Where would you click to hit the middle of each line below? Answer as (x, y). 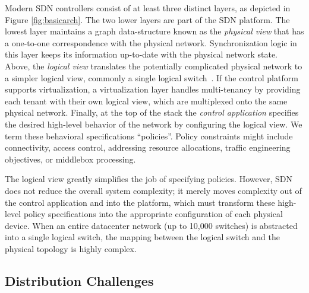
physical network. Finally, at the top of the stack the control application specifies (152, 112)
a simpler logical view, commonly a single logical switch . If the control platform (152, 77)
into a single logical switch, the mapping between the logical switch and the (142, 237)
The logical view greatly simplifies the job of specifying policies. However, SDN (149, 179)
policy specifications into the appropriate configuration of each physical (153, 214)
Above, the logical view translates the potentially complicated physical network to (154, 66)
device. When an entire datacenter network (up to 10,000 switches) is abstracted (151, 225)
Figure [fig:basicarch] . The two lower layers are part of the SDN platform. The (147, 19)
